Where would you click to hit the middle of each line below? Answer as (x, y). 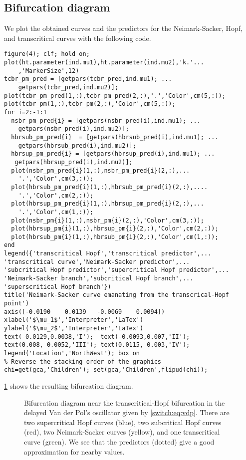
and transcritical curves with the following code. (78, 38)
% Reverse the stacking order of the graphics (83, 361)
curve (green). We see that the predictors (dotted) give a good (119, 441)
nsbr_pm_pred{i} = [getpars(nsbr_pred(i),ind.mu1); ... (106, 120)
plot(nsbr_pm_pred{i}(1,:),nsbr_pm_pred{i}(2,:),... (101, 170)
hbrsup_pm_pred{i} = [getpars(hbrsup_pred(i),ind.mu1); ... (113, 154)
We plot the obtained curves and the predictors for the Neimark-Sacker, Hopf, (123, 28)
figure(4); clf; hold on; (47, 54)
